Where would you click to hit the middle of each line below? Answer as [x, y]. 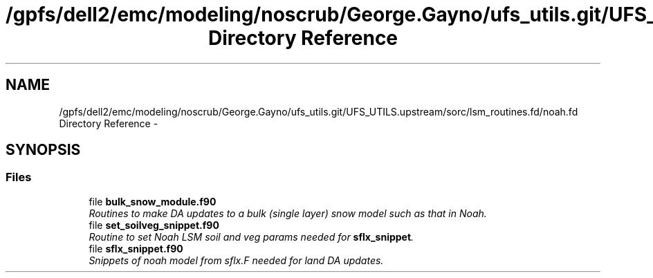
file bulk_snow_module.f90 [153, 201]
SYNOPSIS [43, 150]
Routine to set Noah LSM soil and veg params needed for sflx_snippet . [251, 237]
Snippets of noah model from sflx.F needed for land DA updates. [236, 260]
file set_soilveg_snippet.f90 [154, 225]
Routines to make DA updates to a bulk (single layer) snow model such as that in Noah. [288, 213]
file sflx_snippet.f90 [136, 248]
